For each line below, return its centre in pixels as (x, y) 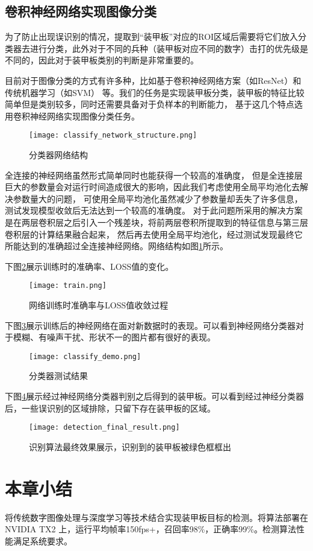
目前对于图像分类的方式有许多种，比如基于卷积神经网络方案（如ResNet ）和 (153, 80)
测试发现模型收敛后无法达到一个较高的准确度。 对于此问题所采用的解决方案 (154, 210)
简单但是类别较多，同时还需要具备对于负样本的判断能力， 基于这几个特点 (150, 104)
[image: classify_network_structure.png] (113, 135)
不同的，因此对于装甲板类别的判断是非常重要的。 (102, 60)
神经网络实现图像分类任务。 (85, 116)
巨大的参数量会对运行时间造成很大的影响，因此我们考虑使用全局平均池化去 (152, 187)
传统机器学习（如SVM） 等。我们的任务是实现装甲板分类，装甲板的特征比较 (155, 92)
